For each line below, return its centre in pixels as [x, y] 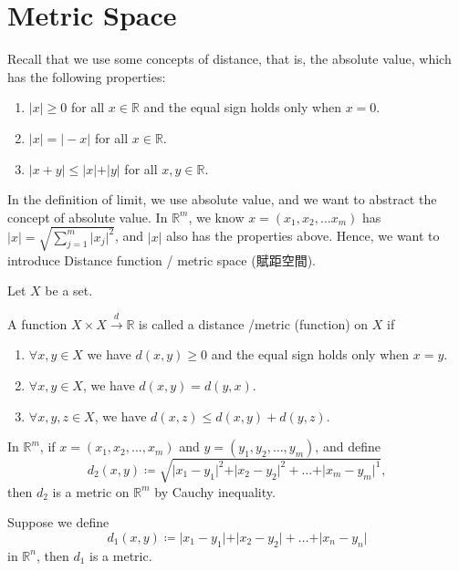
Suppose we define [58, 522]
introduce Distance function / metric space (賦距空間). [162, 260]
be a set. [69, 291]
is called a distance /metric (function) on [254, 323]
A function [37, 323]
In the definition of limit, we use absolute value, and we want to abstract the [222, 199]
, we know [216, 217]
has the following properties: [87, 76]
